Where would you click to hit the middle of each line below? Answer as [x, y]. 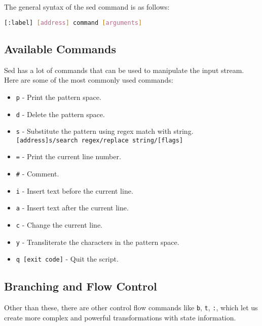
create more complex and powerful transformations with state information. [120, 317]
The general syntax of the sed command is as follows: [87, 7]
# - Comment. [38, 174]
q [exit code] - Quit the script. [67, 259]
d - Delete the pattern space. [60, 114]
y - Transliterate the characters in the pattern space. [98, 242]
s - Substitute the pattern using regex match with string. [105, 131]
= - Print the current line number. [68, 156]
